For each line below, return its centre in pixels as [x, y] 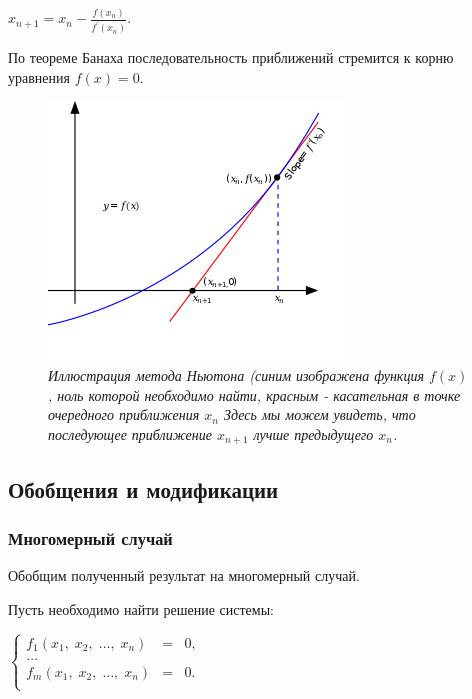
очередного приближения [124, 414]
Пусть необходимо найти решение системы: [141, 608]
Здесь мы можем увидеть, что [319, 414]
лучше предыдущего [313, 433]
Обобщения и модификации [143, 488]
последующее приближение [130, 433]
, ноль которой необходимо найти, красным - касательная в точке [254, 394]
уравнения [39, 76]
